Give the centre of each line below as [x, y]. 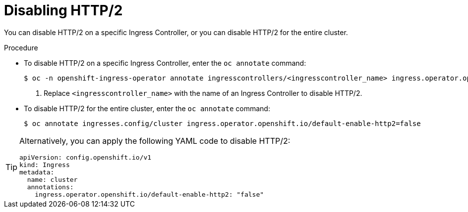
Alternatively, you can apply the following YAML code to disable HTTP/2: [155, 141]
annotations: [50, 187]
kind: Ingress [45, 165]
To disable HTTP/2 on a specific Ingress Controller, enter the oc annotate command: [165, 63]
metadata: [37, 172]
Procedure [21, 47]
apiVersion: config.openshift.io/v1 [86, 157]
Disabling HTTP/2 [63, 10]
